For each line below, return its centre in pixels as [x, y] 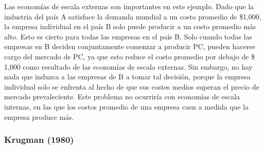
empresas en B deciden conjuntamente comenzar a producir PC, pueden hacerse [130, 46]
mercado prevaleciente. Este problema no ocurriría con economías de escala [122, 97]
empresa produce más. [39, 116]
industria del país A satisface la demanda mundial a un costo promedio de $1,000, [133, 16]
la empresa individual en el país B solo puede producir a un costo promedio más [130, 26]
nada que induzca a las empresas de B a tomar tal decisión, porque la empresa [127, 77]
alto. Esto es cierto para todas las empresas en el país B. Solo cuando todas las [128, 36]
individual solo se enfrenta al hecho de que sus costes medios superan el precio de [132, 86]
